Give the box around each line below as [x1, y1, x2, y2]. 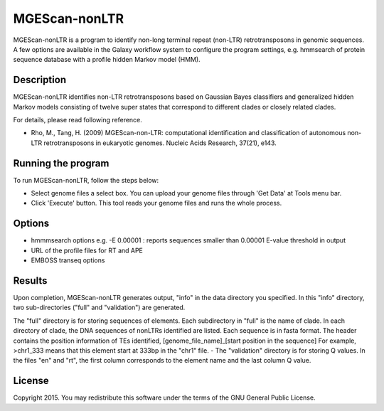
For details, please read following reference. [13, 116, 142, 124]
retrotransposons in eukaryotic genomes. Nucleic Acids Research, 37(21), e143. [43, 139, 277, 147]
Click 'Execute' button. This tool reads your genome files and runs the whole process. [31, 199, 282, 208]
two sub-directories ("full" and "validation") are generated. [13, 303, 186, 312]
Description [13, 74, 67, 86]
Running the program [13, 157, 110, 169]
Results [13, 274, 48, 287]
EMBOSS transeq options [31, 256, 105, 265]
